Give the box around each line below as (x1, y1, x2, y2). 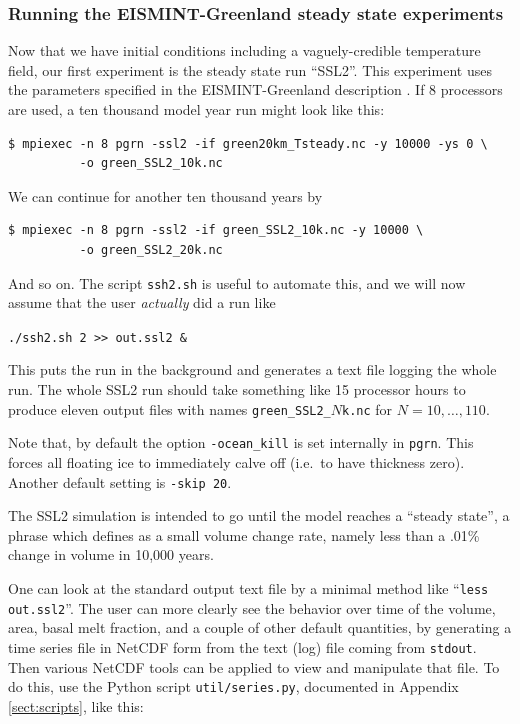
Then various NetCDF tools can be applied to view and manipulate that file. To (8, 656, 500, 677)
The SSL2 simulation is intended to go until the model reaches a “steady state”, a (8, 505, 510, 526)
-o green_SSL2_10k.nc (79, 156, 223, 171)
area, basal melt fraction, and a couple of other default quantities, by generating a (8, 617, 512, 638)
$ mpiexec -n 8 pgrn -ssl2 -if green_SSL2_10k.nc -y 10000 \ (8, 223, 424, 238)
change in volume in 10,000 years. (8, 544, 214, 565)
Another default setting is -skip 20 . (8, 471, 232, 492)
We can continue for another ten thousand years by (8, 185, 323, 206)
